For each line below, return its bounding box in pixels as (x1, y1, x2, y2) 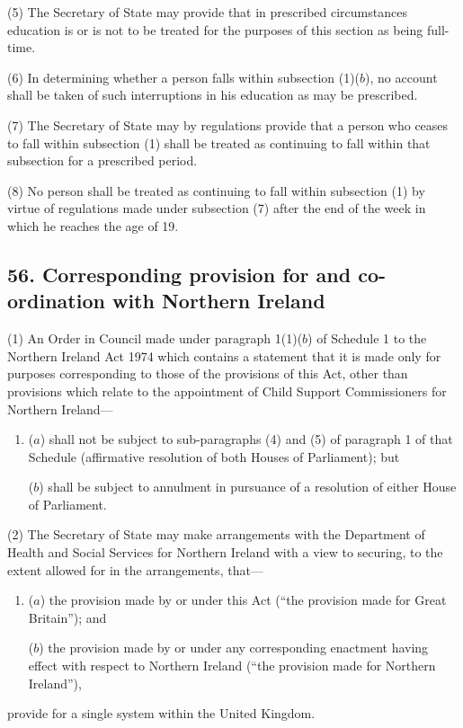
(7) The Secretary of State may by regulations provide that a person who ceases (7, 115, 449, 134)
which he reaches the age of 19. (7, 216, 179, 235)
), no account (365, 67, 438, 86)
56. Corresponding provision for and (7, 260, 352, 288)
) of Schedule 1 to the (307, 329, 427, 348)
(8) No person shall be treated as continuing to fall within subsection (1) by (7, 181, 425, 200)
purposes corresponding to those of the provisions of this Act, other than (7, 364, 408, 383)
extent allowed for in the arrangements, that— (7, 560, 263, 579)
